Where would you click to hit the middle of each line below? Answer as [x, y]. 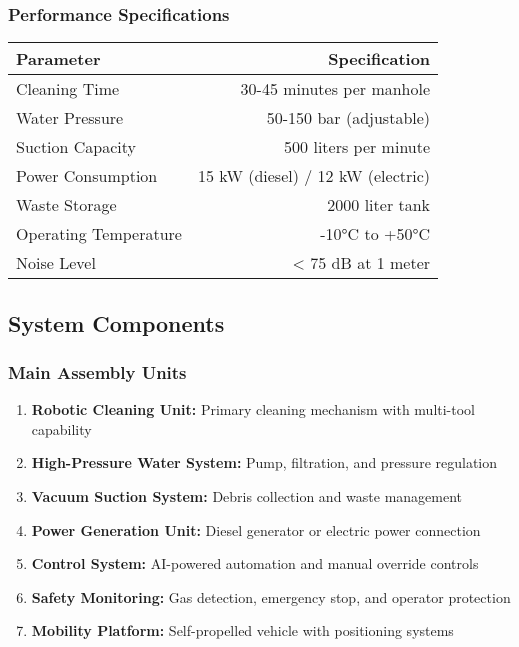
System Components [116, 322]
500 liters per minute [357, 147]
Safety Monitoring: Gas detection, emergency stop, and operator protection [271, 596]
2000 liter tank [379, 205]
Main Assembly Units [97, 371]
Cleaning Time [68, 89]
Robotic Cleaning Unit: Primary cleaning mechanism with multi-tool [253, 409]
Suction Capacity [76, 147]
